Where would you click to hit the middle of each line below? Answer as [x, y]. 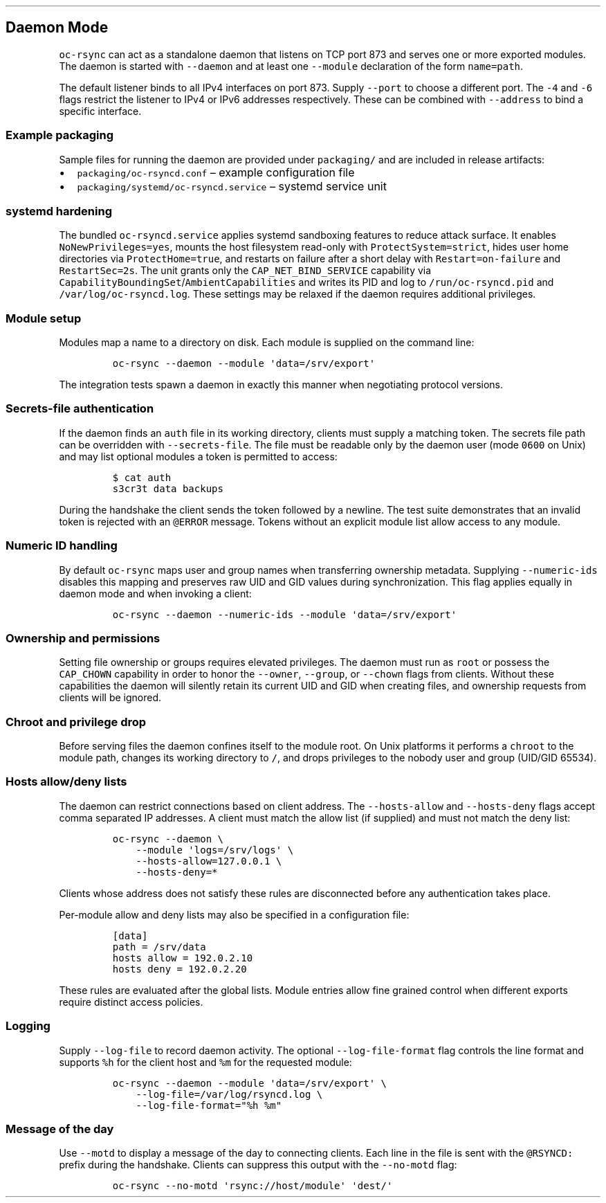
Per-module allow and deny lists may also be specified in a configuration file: [234, 914]
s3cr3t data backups [168, 488]
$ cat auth [142, 477]
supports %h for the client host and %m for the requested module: [205, 1062]
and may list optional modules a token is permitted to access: [198, 456]
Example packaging [60, 135]
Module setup [44, 318]
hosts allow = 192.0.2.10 [183, 958]
